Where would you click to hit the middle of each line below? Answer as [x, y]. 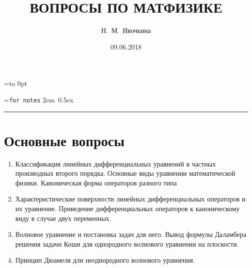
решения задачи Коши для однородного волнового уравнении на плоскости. [127, 243]
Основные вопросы [64, 140]
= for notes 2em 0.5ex [39, 99]
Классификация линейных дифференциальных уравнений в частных [116, 163]
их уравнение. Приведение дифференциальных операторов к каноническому [127, 209]
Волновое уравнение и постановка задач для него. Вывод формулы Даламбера [131, 234]
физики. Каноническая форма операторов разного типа [96, 182]
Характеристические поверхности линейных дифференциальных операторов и [130, 199]
